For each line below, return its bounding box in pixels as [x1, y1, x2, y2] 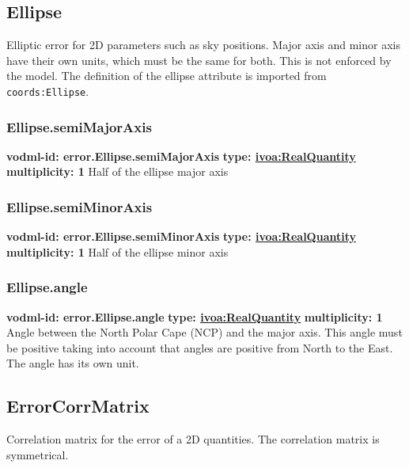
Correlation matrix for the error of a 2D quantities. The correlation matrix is [6, 431, 380, 447]
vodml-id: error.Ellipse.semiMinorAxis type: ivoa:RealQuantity [6, 228, 356, 245]
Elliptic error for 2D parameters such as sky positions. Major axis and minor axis [6, 36, 400, 53]
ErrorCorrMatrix [6, 394, 150, 418]
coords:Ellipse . [6, 82, 89, 99]
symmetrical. [6, 446, 69, 462]
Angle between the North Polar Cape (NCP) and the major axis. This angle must [6, 324, 403, 341]
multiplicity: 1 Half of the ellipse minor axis [6, 243, 229, 260]
